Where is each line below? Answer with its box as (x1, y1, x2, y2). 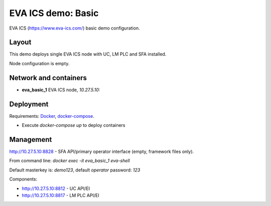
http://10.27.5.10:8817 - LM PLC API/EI (22, 192, 100, 198)
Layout (9, 38, 32, 47)
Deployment (9, 100, 49, 108)
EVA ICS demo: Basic (9, 8, 99, 19)
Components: (9, 176, 38, 182)
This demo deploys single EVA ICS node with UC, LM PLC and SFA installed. (9, 51, 167, 57)
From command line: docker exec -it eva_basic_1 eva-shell (9, 158, 130, 164)
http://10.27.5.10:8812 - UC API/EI (22, 185, 90, 191)
